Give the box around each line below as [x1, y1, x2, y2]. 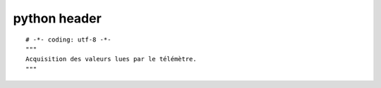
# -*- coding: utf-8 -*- [25, 35, 111, 44]
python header [13, 11, 102, 26]
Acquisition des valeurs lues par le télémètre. [25, 55, 197, 63]
